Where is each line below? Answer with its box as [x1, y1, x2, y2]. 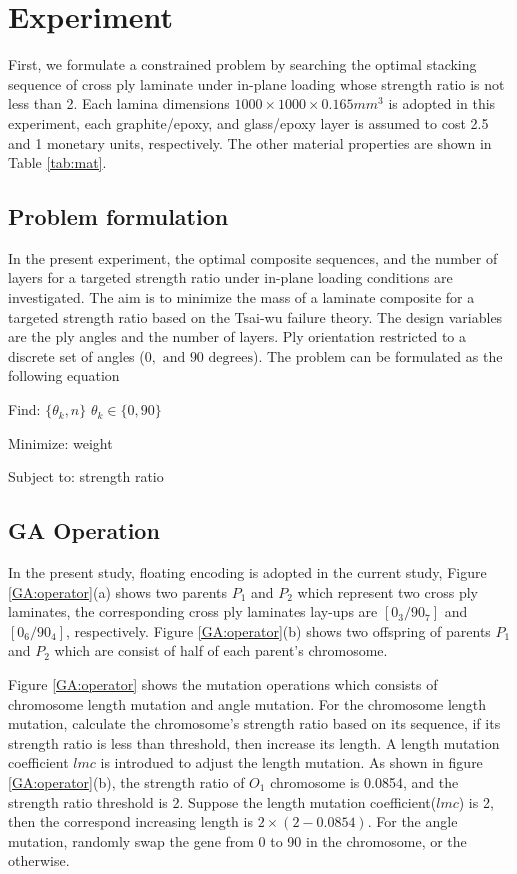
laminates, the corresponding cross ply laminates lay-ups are [8, 601, 378, 622]
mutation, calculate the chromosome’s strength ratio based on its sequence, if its [8, 713, 501, 734]
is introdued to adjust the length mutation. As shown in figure [100, 752, 483, 773]
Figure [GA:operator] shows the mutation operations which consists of [8, 674, 438, 694]
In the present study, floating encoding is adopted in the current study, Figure [8, 562, 487, 583]
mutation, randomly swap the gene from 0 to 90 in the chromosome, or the [8, 830, 467, 851]
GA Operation [8, 515, 160, 546]
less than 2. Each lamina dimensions [8, 93, 230, 114]
